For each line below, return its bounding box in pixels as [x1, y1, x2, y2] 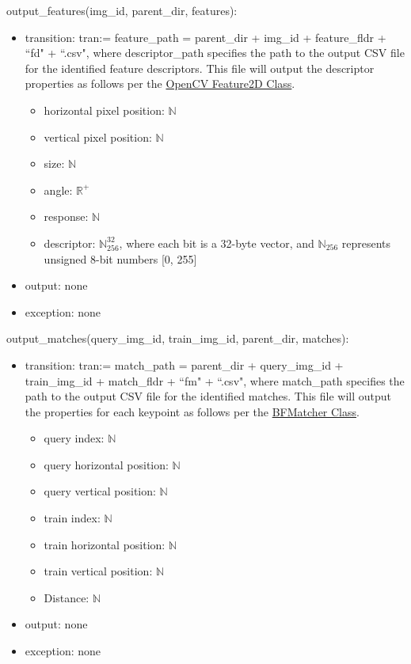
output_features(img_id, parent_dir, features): [6, 2, 238, 18]
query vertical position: [44, 483, 156, 499]
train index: [44, 510, 101, 526]
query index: [44, 430, 105, 446]
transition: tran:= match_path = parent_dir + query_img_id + [25, 356, 344, 373]
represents [341, 234, 391, 251]
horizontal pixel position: [44, 101, 165, 118]
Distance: [44, 589, 89, 605]
